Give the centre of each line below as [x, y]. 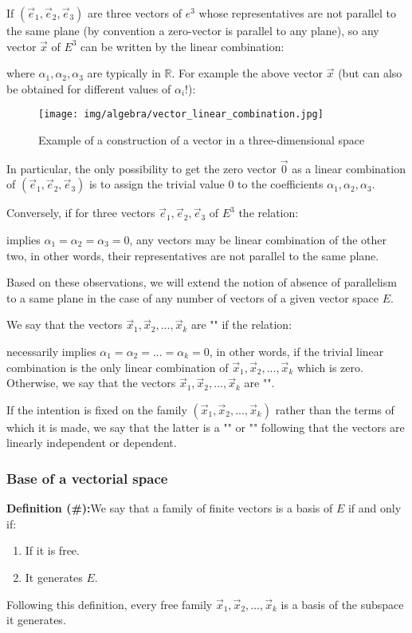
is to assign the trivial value [157, 184]
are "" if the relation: [241, 324]
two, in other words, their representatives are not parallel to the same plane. [193, 255]
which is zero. [330, 367]
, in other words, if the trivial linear [296, 351]
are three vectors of [135, 13]
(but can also [370, 73]
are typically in [124, 73]
